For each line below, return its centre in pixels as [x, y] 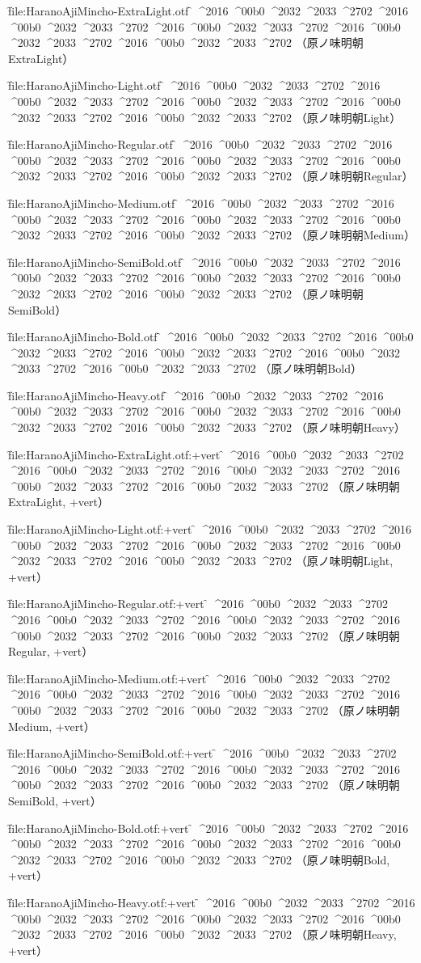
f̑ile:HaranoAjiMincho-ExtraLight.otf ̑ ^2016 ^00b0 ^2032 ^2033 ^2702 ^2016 [208, 11]
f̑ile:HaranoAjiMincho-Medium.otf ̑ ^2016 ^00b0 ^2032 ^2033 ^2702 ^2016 [201, 203]
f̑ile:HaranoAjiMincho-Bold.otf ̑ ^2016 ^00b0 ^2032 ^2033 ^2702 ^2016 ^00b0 [211, 337]
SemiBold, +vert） [55, 800]
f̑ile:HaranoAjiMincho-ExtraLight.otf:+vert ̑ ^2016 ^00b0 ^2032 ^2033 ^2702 [206, 454]
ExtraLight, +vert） [59, 502]
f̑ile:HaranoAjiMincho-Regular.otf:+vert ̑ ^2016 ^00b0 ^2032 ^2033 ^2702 [198, 604]
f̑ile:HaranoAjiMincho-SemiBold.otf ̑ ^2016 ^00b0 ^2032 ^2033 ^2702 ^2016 [204, 262]
